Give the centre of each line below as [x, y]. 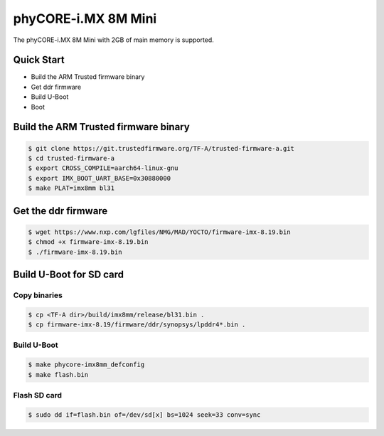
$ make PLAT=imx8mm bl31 [71, 188]
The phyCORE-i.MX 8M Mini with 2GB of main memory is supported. [114, 40]
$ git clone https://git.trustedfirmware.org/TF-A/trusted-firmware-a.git [161, 148]
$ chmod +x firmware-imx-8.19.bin [88, 242]
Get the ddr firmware [60, 211]
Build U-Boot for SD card [69, 274]
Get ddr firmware [56, 87]
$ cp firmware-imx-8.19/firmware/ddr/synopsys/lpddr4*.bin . [137, 325]
